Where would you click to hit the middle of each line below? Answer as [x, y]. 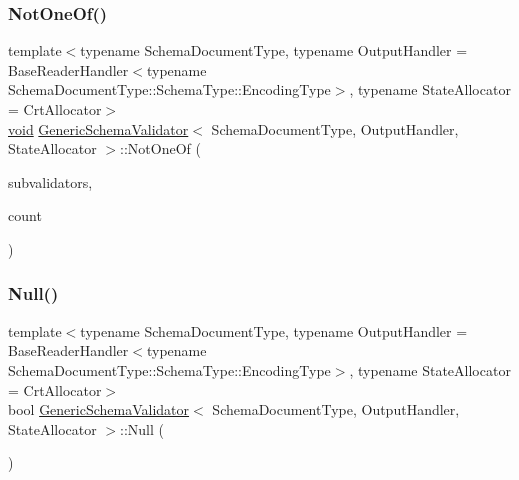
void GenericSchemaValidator [98, 128]
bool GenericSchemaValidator [99, 409]
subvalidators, [50, 181]
